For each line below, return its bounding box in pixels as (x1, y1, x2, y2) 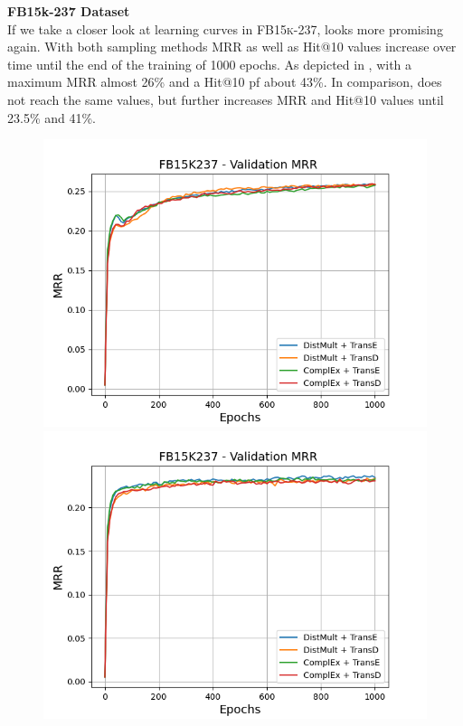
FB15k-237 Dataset (7, 2, 130, 20)
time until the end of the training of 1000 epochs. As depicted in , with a (7, 54, 412, 73)
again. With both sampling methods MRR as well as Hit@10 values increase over (7, 37, 457, 56)
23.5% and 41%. (7, 108, 96, 127)
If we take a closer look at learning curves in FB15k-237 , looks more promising (7, 19, 443, 38)
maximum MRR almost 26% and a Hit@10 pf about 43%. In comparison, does (7, 72, 442, 91)
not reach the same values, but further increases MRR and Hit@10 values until (7, 90, 444, 108)
